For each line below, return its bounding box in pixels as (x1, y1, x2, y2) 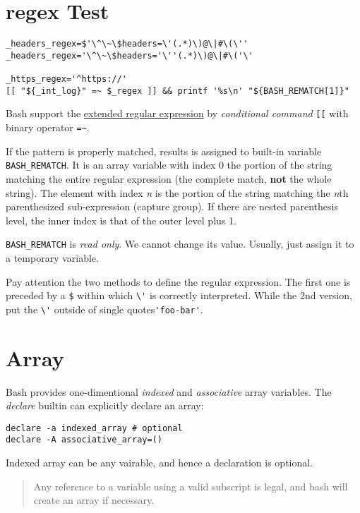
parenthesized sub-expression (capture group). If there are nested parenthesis (6, 199, 338, 214)
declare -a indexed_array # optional (6, 423, 183, 433)
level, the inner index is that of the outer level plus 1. (6, 212, 236, 227)
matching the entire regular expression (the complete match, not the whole (6, 171, 332, 186)
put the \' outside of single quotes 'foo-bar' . (6, 301, 203, 316)
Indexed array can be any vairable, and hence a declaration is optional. (6, 455, 313, 470)
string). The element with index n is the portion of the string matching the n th (6, 185, 349, 200)
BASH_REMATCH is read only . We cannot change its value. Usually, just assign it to (6, 236, 354, 251)
